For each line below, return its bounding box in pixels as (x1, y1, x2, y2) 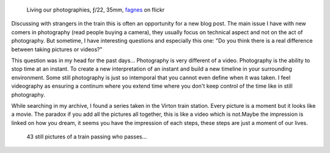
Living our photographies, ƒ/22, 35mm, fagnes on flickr (26, 6, 165, 13)
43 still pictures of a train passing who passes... (26, 133, 147, 140)
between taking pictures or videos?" (11, 46, 103, 53)
